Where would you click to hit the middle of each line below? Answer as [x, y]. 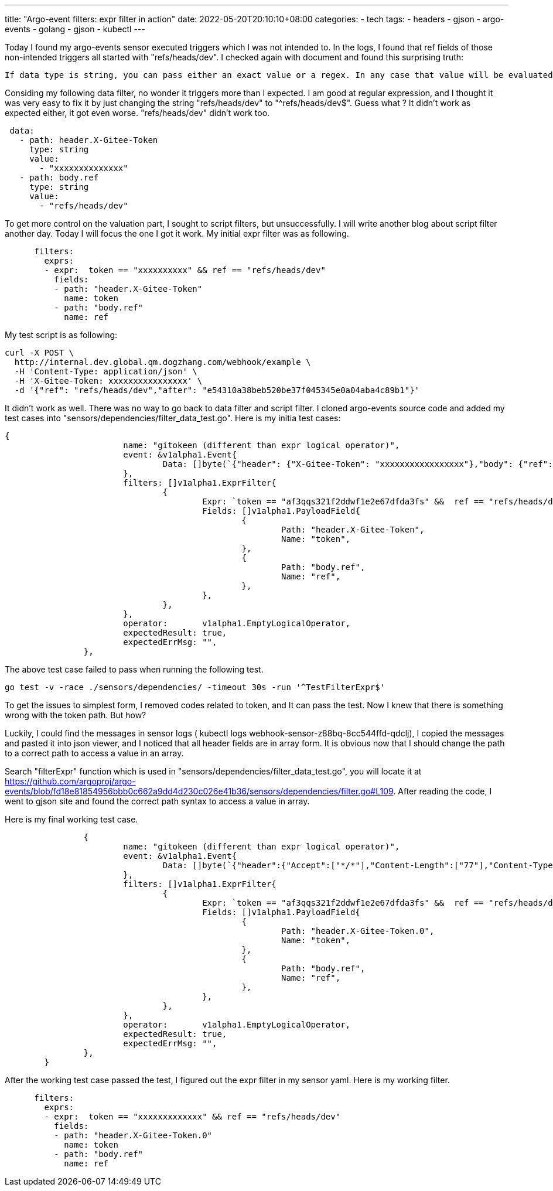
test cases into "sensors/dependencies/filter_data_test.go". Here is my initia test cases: [173, 418]
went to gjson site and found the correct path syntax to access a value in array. [157, 801]
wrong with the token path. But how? [76, 715]
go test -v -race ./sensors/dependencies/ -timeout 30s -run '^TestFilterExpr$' [195, 687]
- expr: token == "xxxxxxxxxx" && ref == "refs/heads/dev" [185, 270]
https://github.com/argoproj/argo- [70, 781]
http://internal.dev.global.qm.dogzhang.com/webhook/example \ [163, 362]
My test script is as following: [61, 335]
